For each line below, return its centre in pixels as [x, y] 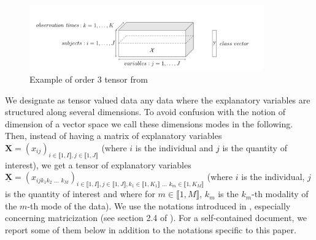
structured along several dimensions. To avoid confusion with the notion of [145, 112]
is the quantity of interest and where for [80, 194]
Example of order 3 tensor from [89, 79]
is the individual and [174, 147]
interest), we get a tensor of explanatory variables [98, 164]
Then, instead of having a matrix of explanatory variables [114, 136]
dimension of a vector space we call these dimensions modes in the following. [149, 123]
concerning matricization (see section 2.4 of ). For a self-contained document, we [156, 218]
